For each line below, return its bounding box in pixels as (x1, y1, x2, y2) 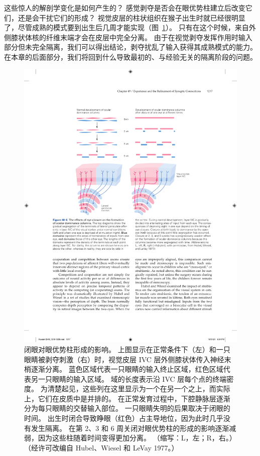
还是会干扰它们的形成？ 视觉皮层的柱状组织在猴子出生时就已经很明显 (18, 12, 245, 23)
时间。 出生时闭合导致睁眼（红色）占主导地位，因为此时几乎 (24, 413, 223, 423)
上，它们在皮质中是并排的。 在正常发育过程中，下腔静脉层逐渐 (24, 393, 230, 403)
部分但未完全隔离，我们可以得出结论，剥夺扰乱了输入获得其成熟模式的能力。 (4, 42, 257, 52)
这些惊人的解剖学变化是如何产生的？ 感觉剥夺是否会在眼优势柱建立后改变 (4, 3, 245, 13)
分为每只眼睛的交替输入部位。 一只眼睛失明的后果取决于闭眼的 (24, 403, 230, 413)
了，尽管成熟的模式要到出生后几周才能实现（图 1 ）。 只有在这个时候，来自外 (4, 22, 256, 33)
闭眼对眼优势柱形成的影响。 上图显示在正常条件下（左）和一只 (24, 344, 230, 354)
